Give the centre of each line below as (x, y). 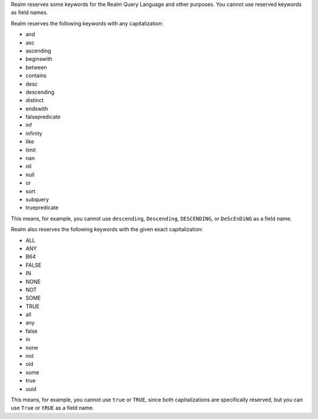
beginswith (39, 59)
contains (36, 76)
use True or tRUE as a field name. (52, 408)
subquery (37, 199)
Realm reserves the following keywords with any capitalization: (87, 23)
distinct (35, 100)
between (36, 67)
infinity (34, 133)
